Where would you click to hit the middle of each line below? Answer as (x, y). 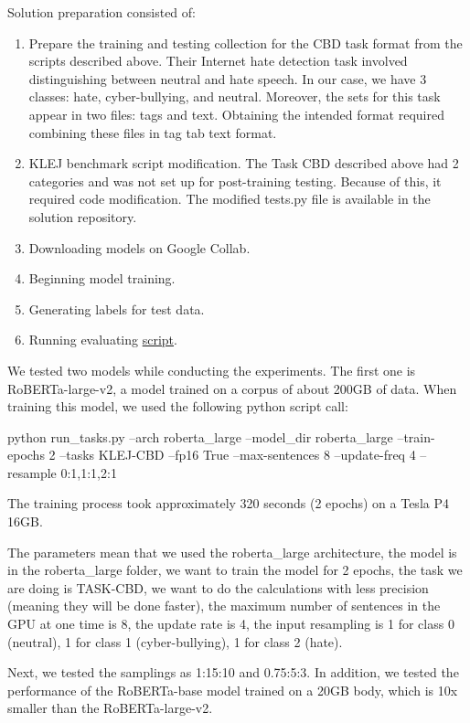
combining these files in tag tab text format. (153, 132)
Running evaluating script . (103, 340)
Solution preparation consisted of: (101, 12)
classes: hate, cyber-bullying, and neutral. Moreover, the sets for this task (235, 96)
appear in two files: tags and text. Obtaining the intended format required (236, 114)
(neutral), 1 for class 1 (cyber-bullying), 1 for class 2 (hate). (175, 641)
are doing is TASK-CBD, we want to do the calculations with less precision (218, 587)
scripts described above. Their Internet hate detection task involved (218, 61)
